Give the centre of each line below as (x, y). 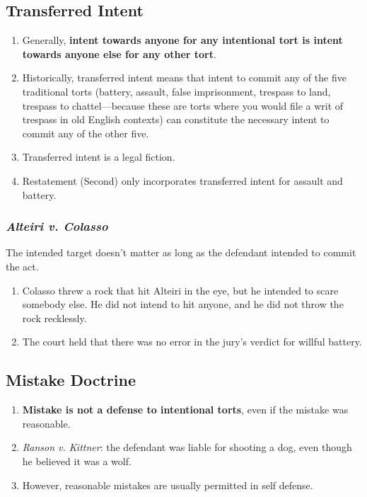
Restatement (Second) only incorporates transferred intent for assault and (182, 180)
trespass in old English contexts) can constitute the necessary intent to (176, 119)
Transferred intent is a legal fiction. (99, 157)
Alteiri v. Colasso (57, 226)
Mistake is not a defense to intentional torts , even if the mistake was (185, 410)
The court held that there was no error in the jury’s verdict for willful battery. (192, 342)
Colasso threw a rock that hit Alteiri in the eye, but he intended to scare (180, 290)
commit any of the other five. (86, 133)
